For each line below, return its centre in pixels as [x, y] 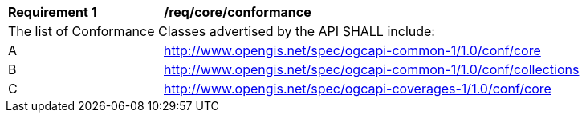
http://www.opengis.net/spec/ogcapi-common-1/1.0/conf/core [352, 50]
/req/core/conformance [238, 12]
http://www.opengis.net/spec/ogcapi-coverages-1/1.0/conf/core [358, 89]
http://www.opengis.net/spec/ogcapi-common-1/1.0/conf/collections [372, 69]
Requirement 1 [53, 12]
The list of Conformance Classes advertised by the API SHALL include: [222, 31]
